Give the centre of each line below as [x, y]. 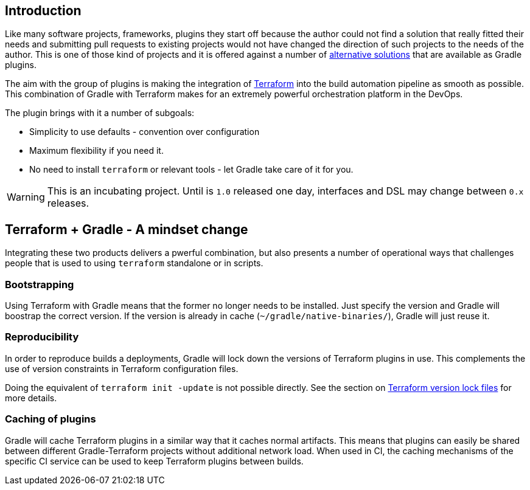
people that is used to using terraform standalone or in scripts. [134, 263]
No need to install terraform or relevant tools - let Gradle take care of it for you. [191, 170]
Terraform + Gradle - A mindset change [127, 229]
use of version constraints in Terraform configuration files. [122, 368]
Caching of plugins [51, 419]
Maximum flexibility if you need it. [96, 151]
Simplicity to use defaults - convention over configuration [145, 132]
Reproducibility [42, 337]
